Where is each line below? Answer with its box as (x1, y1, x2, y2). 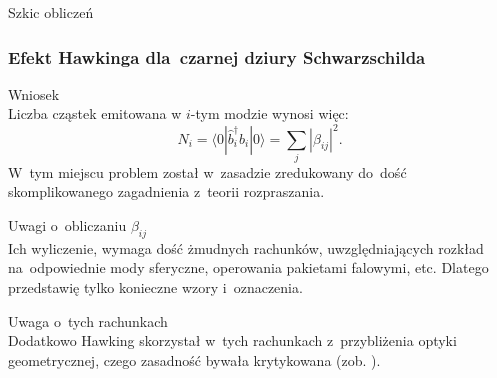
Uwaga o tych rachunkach (8, 310, 168, 331)
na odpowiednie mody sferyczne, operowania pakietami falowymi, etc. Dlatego (8, 257, 489, 278)
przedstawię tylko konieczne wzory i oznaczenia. (8, 277, 303, 297)
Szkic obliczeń (8, 2, 94, 22)
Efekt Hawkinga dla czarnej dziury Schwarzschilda (8, 44, 426, 69)
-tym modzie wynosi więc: (190, 103, 349, 124)
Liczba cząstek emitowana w (8, 103, 182, 124)
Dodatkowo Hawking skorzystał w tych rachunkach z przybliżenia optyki (8, 330, 457, 351)
